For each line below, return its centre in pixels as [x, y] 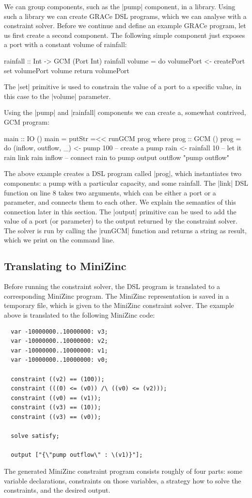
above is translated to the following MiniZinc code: [79, 315]
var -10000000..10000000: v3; [59, 331]
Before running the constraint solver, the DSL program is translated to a [112, 286]
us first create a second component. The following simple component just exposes [125, 35]
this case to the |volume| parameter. [57, 96]
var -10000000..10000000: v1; [59, 350]
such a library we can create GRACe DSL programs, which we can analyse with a [125, 16]
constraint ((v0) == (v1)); [56, 398]
